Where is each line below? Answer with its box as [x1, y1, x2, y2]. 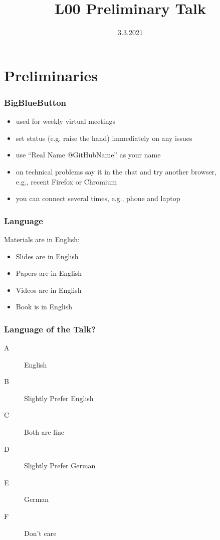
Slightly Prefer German [24, 460, 96, 471]
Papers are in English [16, 268, 82, 278]
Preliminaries [4, 65, 98, 85]
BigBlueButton [4, 96, 67, 108]
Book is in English [16, 301, 72, 312]
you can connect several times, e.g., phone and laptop [16, 193, 180, 204]
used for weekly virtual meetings [16, 116, 115, 126]
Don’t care [24, 527, 57, 538]
